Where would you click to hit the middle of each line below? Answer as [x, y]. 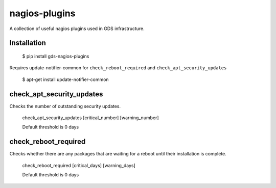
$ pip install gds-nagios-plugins [56, 56]
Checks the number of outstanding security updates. [65, 106]
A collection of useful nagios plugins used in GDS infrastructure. [77, 29]
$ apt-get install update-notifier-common [66, 79]
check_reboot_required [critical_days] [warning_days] [79, 165]
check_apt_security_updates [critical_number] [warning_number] [90, 118]
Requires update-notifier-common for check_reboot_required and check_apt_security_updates [118, 68]
